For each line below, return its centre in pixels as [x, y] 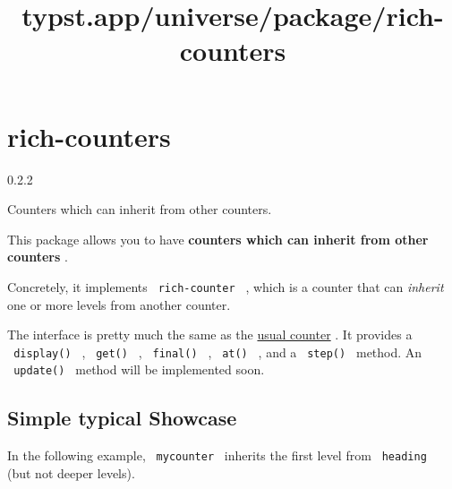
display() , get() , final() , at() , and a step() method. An [218, 352]
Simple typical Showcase [122, 418]
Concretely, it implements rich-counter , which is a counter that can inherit [226, 286]
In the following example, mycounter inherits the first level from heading [217, 455]
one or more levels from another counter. [119, 304]
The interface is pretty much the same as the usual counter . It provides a [210, 335]
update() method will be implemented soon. [139, 369]
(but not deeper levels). [71, 472]
